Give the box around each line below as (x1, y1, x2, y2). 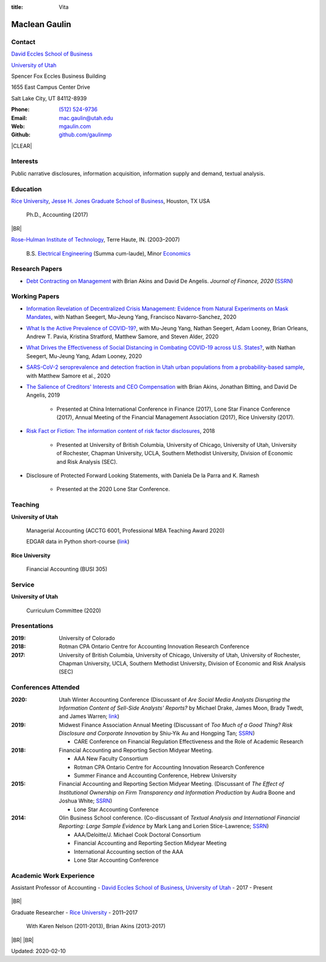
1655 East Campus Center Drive (11, 83, 91, 91)
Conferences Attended (11, 683, 80, 691)
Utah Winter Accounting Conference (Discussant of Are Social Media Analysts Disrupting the (59, 696, 290, 703)
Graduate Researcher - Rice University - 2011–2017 (11, 909, 138, 916)
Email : (11, 114, 27, 121)
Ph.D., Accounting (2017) (26, 211, 89, 219)
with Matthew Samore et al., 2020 (26, 372, 111, 379)
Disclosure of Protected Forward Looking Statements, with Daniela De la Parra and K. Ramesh (26, 472, 260, 479)
